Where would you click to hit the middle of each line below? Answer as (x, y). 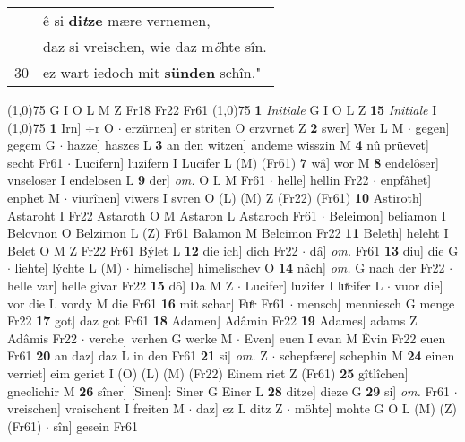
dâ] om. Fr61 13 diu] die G (384, 250)
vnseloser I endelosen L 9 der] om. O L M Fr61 (137, 180)
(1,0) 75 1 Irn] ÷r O (61, 127)
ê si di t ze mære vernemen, (127, 20)
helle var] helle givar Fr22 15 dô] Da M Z (121, 285)
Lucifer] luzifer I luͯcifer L (314, 285)
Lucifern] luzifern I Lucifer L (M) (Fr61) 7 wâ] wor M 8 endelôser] (257, 162)
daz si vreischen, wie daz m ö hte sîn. (155, 46)
